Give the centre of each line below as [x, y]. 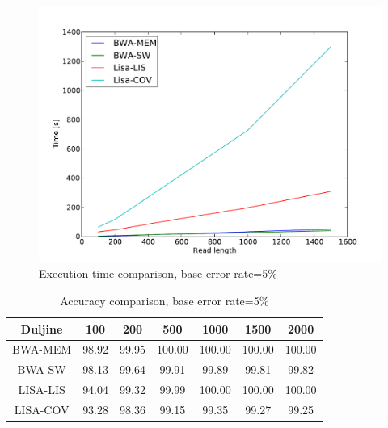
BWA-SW [42, 369]
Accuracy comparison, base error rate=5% [164, 300]
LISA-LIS [42, 390]
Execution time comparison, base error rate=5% [158, 273]
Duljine [42, 328]
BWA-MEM [42, 349]
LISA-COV [42, 409]
